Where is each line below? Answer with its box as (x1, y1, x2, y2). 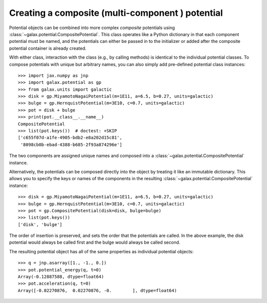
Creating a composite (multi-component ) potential (9, 7, 223, 18)
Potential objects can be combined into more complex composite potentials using (9, 25, 175, 31)
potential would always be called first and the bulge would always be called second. (9, 239, 180, 245)
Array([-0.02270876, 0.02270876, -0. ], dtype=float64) (18, 288, 178, 293)
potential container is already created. (9, 45, 87, 51)
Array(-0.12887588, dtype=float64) (18, 274, 104, 280)
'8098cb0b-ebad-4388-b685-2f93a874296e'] (20, 142, 123, 148)
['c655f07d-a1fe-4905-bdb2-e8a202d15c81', (18, 135, 123, 141)
